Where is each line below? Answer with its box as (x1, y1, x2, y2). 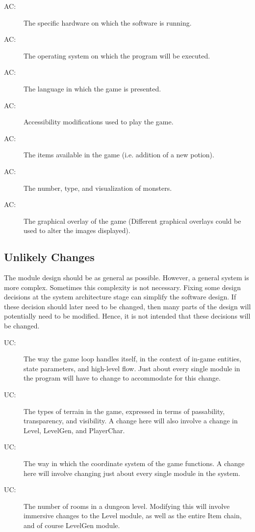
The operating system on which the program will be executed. (24, 50, 210, 60)
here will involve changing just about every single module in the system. (24, 468, 240, 478)
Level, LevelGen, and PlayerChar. (24, 425, 125, 435)
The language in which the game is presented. (24, 83, 161, 93)
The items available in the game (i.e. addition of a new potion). (24, 149, 214, 160)
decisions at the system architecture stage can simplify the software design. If (4, 292, 236, 302)
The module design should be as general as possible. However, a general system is (4, 272, 249, 283)
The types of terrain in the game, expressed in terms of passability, (24, 406, 225, 416)
